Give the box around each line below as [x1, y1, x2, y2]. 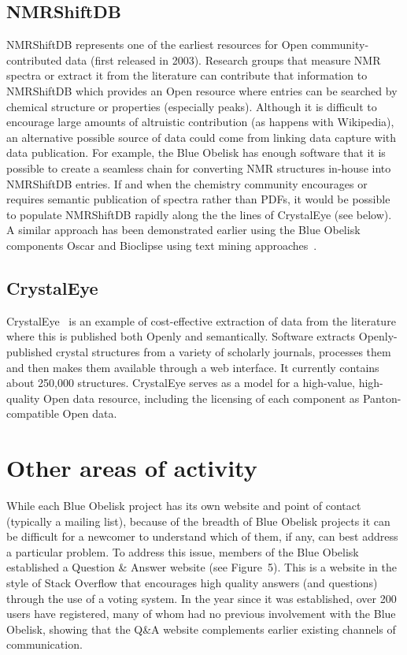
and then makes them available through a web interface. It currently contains [6, 359, 379, 375]
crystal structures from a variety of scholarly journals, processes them [56, 343, 391, 359]
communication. [6, 636, 83, 653]
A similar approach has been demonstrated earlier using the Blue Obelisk [6, 221, 361, 238]
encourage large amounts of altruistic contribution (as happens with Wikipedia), [6, 114, 394, 130]
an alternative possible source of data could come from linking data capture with [6, 128, 397, 145]
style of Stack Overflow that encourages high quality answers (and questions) [6, 574, 378, 590]
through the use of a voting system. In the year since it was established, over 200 [6, 590, 397, 606]
